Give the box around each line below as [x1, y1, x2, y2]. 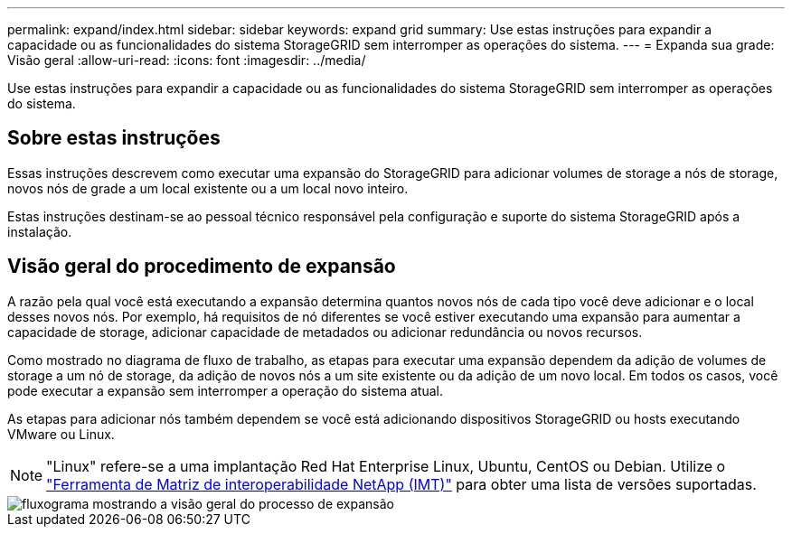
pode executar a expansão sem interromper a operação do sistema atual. [7, 382, 443, 398]
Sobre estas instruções [7, 126, 221, 150]
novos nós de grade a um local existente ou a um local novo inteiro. [7, 180, 409, 196]
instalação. [7, 223, 72, 239]
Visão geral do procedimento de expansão [7, 255, 396, 278]
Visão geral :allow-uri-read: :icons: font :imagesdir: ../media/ [7, 52, 366, 68]
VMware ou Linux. [7, 426, 115, 442]
